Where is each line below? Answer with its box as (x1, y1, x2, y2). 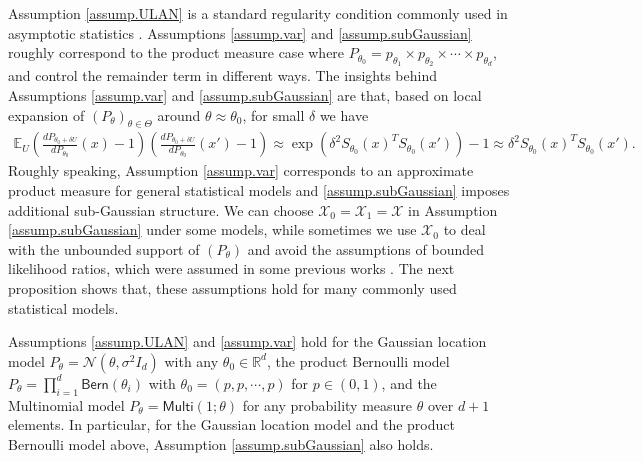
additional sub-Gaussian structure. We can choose (8, 199, 314, 220)
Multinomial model (8, 394, 125, 415)
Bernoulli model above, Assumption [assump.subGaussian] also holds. (8, 433, 434, 454)
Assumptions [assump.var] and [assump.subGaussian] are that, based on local (8, 84, 482, 105)
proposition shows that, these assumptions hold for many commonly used (8, 277, 457, 298)
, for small (242, 104, 305, 125)
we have (319, 104, 369, 125)
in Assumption (408, 199, 498, 220)
